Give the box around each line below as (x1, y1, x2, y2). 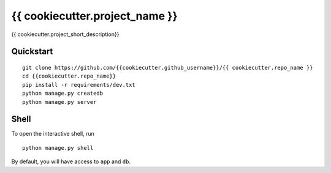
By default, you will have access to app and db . (11, 158, 131, 165)
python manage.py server (22, 98, 97, 105)
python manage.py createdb (22, 90, 104, 97)
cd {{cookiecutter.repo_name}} (22, 73, 116, 79)
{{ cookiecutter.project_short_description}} (11, 31, 120, 38)
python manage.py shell (22, 144, 94, 151)
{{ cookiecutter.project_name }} (11, 9, 178, 23)
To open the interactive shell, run (11, 130, 95, 138)
